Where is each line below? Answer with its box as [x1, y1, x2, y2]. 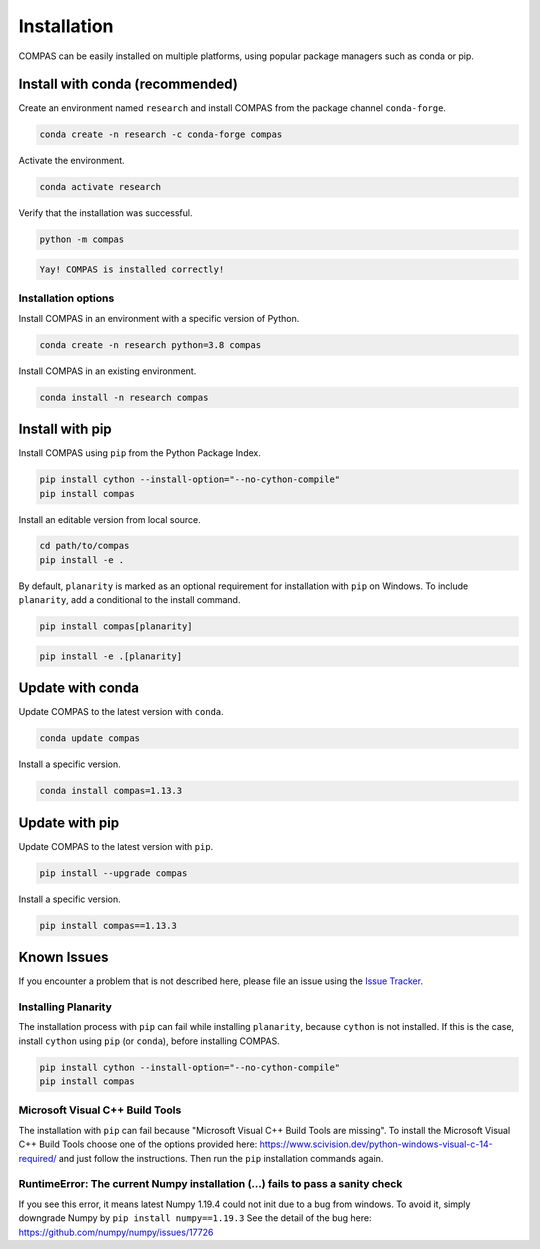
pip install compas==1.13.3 [39, 920, 177, 931]
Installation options [18, 291, 115, 305]
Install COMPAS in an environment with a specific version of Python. [18, 312, 300, 324]
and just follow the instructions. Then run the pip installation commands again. [58, 1152, 384, 1164]
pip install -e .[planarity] [39, 650, 183, 662]
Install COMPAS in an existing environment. [18, 365, 197, 377]
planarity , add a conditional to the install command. [18, 594, 241, 606]
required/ [18, 1152, 57, 1164]
